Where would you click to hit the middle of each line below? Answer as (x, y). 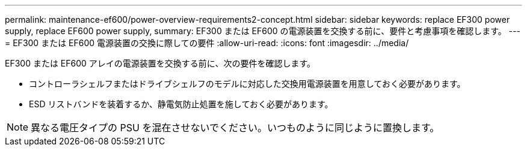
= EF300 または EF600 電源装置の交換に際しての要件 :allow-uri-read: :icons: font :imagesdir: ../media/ (207, 43)
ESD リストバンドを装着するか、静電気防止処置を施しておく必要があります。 (181, 104)
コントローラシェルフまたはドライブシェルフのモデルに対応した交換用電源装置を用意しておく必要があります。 (247, 84)
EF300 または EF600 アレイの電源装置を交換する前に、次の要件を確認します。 (160, 63)
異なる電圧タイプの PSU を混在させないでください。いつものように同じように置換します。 (235, 128)
